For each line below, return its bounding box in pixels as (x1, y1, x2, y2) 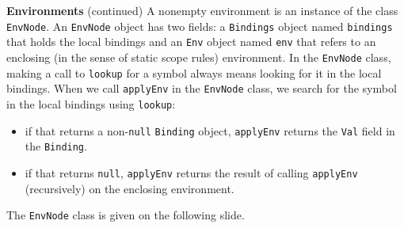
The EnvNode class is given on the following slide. (6, 207, 245, 223)
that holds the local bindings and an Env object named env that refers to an (6, 33, 376, 50)
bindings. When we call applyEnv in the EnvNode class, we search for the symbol (6, 80, 397, 97)
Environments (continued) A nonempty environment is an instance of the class (6, 2, 398, 18)
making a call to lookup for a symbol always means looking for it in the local (6, 64, 382, 81)
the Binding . (25, 138, 87, 154)
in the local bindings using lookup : (6, 95, 176, 112)
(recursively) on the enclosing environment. (25, 180, 234, 196)
